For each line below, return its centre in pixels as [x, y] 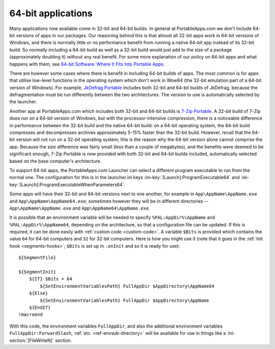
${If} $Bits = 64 [50, 279]
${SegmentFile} [37, 258]
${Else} [38, 293]
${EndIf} [40, 308]
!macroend [31, 315]
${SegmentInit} [37, 272]
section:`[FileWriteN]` [32, 340]
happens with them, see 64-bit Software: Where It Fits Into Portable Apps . [87, 64]
